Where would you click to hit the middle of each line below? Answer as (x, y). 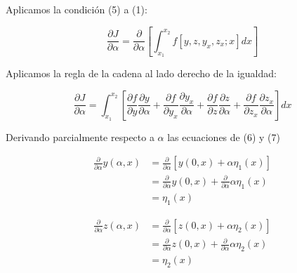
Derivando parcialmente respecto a (80, 136)
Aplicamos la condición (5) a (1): (77, 9)
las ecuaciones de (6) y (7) (224, 136)
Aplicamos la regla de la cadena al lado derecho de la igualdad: (141, 73)
